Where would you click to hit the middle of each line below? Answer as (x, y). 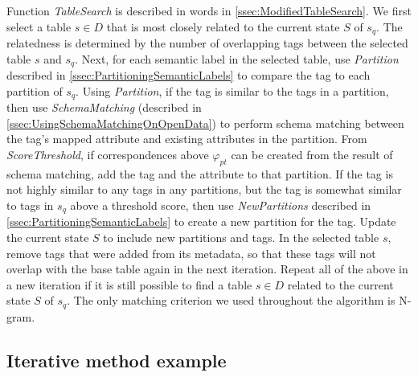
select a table (39, 26)
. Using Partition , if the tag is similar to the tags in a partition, (232, 90)
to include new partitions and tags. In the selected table (241, 237)
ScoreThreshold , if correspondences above (108, 154)
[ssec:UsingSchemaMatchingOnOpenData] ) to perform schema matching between (205, 123)
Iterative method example (117, 360)
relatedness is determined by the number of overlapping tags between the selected (207, 43)
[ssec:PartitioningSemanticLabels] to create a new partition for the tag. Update (201, 221)
